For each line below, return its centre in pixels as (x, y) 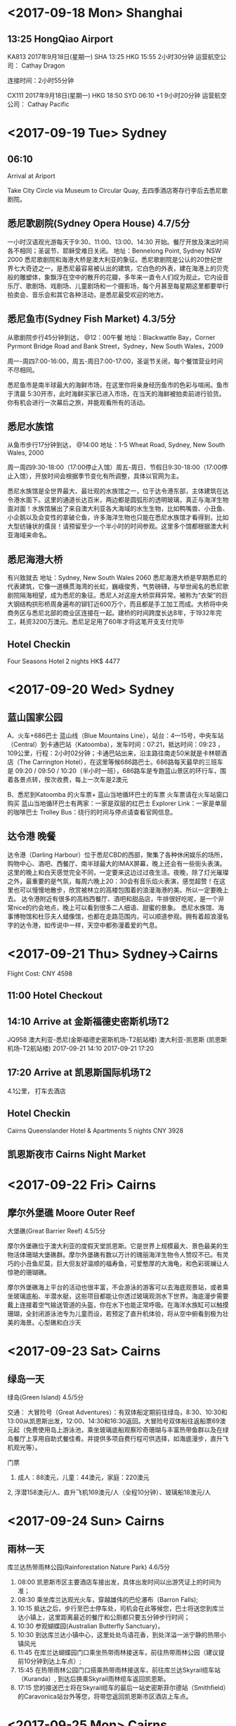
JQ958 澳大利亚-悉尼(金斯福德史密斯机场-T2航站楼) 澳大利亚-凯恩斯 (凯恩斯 (117, 1040)
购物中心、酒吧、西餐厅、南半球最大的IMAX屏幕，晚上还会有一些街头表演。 (117, 863)
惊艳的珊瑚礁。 (29, 1273)
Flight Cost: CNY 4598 (40, 974)
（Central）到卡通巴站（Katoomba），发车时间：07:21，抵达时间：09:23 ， (116, 745)
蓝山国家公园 (35, 717)
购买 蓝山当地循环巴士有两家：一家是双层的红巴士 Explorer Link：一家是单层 (117, 803)
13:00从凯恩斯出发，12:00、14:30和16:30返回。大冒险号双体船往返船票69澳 (117, 1421)
